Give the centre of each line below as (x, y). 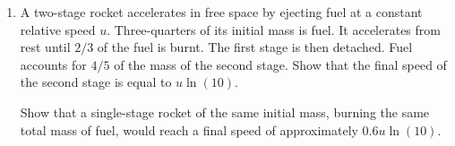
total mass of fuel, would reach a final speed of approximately (189, 129)
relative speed (58, 29)
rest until (45, 47)
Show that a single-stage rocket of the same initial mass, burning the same (225, 112)
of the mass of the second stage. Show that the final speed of (280, 64)
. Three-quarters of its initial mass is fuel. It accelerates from (274, 29)
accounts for (53, 64)
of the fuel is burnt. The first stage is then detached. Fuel (255, 47)
